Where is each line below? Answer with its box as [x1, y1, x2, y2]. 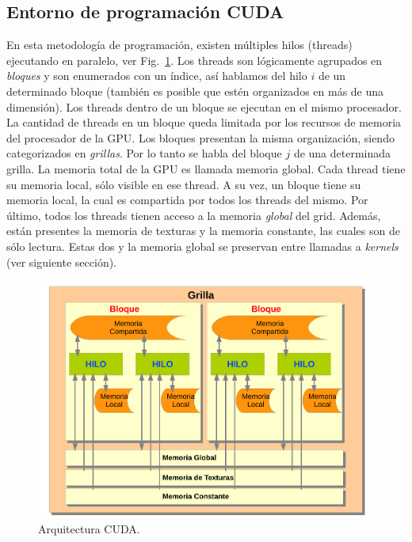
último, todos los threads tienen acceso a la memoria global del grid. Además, [6, 207, 381, 223]
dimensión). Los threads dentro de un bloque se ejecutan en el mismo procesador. [6, 98, 402, 115]
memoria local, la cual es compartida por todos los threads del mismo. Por [6, 191, 368, 208]
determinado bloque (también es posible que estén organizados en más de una [6, 82, 384, 99]
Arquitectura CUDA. [38, 521, 140, 537]
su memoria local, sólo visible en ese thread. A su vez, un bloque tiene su [6, 176, 361, 192]
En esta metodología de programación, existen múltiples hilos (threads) [6, 36, 353, 53]
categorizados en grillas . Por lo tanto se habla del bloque [6, 145, 282, 161]
